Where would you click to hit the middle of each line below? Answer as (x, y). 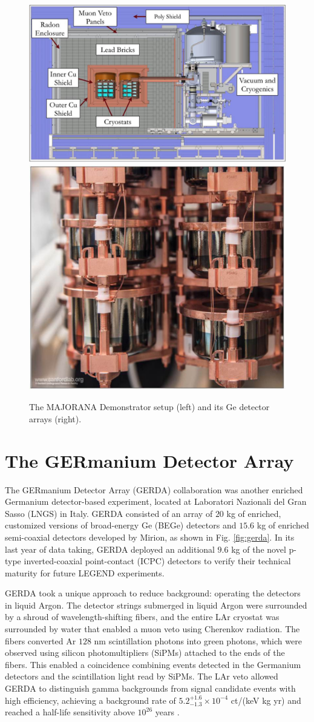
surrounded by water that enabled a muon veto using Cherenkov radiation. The (152, 629)
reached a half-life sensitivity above (70, 712)
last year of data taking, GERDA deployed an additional (110, 549)
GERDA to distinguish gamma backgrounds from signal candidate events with (150, 688)
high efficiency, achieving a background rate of (90, 700)
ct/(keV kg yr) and (266, 700)
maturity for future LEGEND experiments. (85, 572)
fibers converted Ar (41, 640)
